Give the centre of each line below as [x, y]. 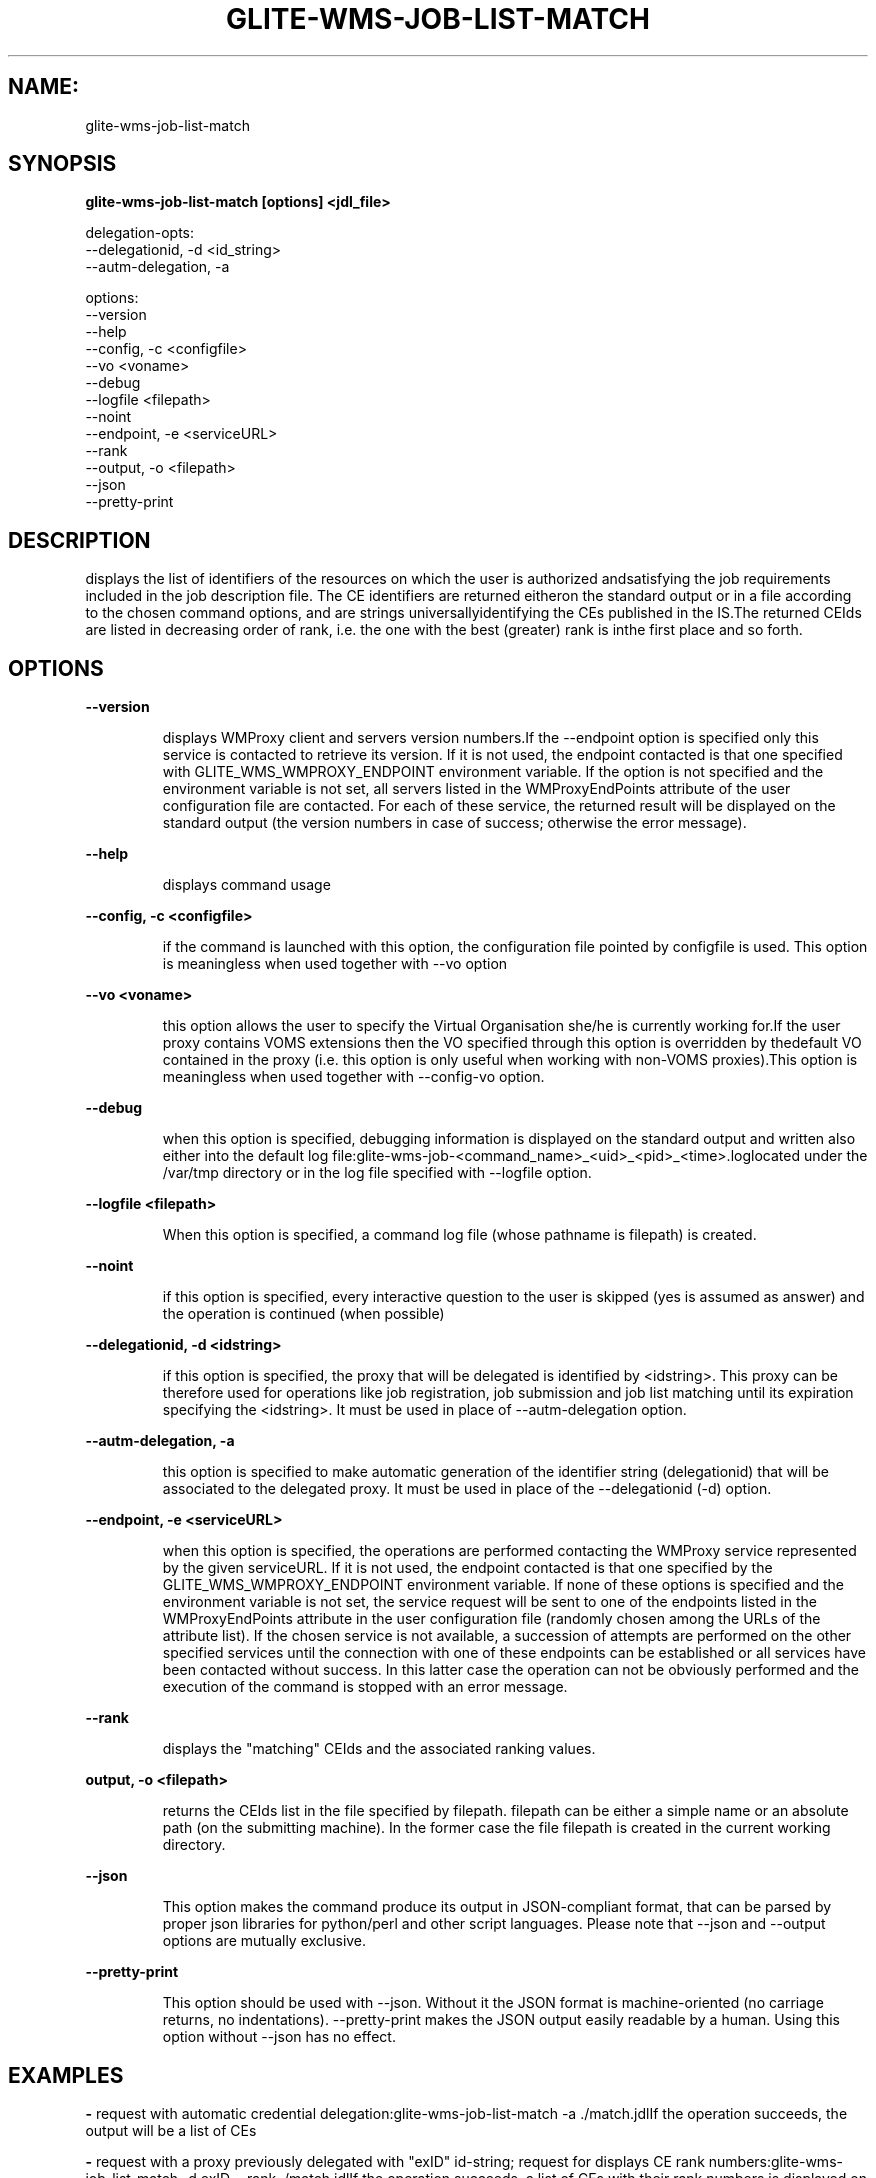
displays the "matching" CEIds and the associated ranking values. [379, 1749]
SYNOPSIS [62, 164]
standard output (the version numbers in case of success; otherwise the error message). [454, 823]
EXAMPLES [66, 2075]
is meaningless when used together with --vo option [335, 964]
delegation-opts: [140, 233]
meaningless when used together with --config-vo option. [353, 1077]
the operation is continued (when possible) [303, 1314]
